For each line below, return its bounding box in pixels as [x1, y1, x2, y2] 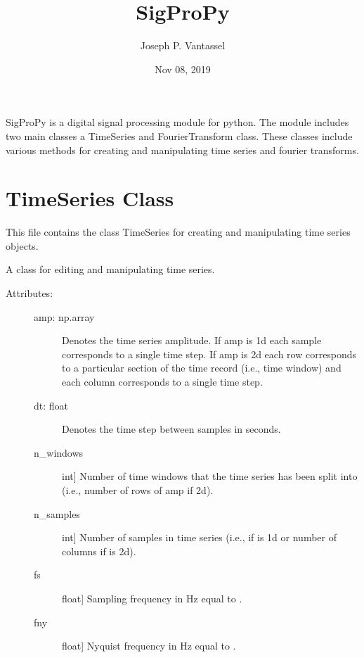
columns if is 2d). [62, 543, 136, 558]
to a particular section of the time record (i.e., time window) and [62, 360, 342, 375]
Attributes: [6, 286, 53, 300]
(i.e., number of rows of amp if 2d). [62, 482, 214, 497]
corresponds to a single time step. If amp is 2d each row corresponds [62, 346, 357, 361]
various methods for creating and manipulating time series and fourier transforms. [6, 142, 359, 157]
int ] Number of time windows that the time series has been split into [62, 469, 358, 483]
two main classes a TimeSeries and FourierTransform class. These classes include [6, 128, 353, 143]
